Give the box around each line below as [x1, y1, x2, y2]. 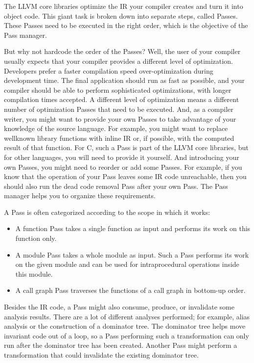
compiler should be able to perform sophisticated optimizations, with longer [4, 84, 231, 95]
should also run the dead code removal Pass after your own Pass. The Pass [4, 181, 228, 191]
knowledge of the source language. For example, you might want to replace [4, 123, 228, 133]
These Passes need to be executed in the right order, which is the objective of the [4, 20, 248, 30]
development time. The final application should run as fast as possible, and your [4, 75, 245, 85]
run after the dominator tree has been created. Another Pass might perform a [4, 340, 237, 350]
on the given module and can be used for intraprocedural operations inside [15, 259, 239, 269]
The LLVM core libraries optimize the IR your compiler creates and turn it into [4, 1, 243, 11]
